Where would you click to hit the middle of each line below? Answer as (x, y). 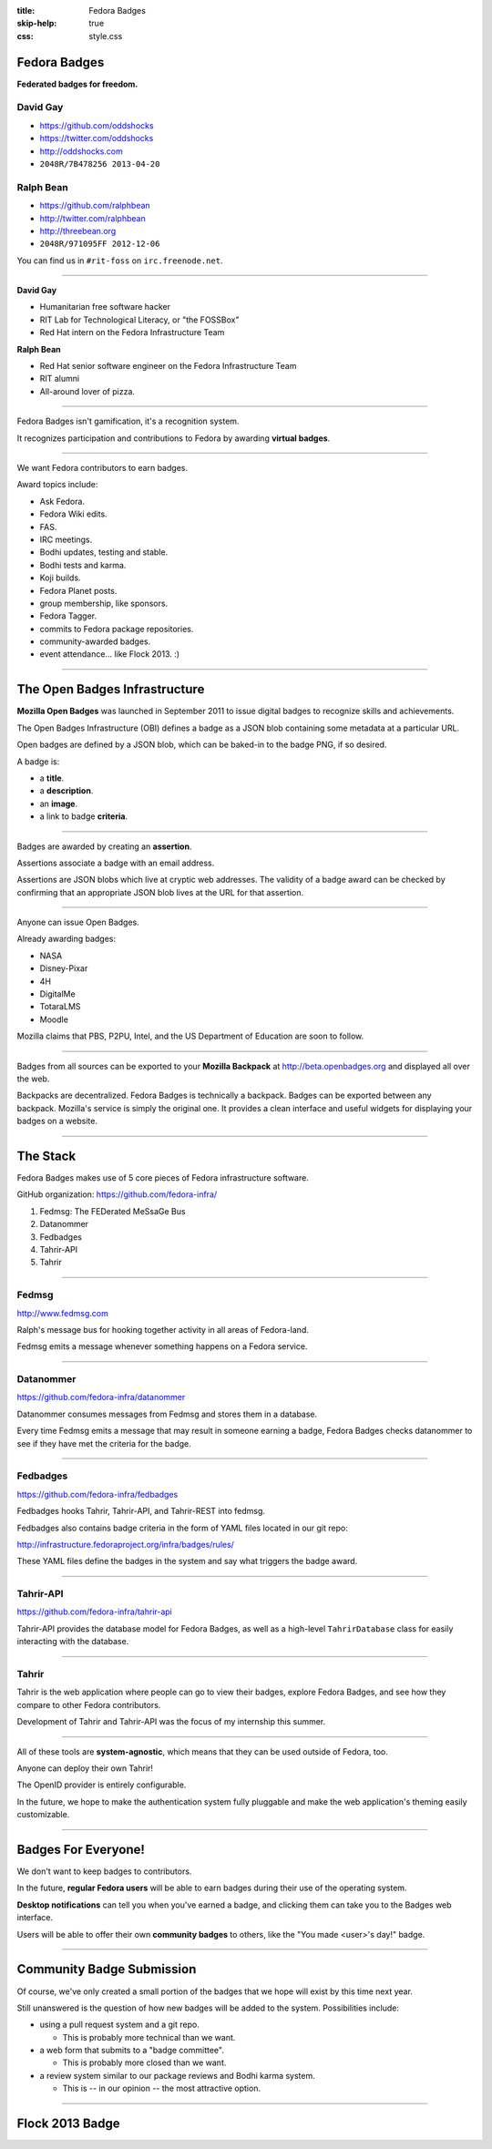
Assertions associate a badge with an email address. (116, 863)
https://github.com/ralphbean (95, 206)
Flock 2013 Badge (68, 2124)
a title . (52, 778)
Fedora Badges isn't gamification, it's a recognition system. (128, 421)
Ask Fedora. (62, 501)
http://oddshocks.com (81, 151)
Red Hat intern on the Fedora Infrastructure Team (132, 333)
